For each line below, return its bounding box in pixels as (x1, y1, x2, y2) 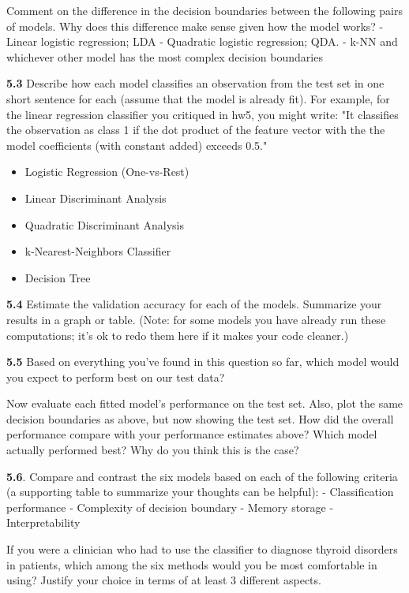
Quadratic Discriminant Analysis (24, 216, 184, 233)
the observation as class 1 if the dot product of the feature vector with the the (6, 121, 385, 138)
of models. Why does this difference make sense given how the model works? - (6, 17, 384, 34)
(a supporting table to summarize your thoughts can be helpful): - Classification (6, 483, 394, 500)
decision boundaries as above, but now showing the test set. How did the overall (6, 410, 394, 427)
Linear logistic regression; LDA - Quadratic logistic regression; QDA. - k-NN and (6, 33, 398, 50)
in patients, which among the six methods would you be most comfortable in (6, 556, 377, 572)
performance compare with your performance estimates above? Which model (6, 426, 377, 442)
